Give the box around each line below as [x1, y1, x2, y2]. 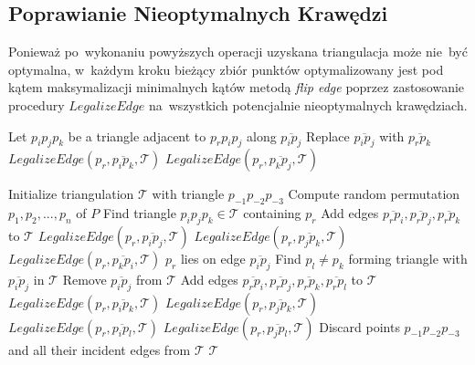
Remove [62, 269, 107, 288]
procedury [8, 95, 65, 114]
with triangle [152, 184, 225, 203]
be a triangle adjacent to [68, 126, 206, 145]
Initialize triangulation [8, 184, 134, 203]
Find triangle [102, 203, 176, 223]
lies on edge [180, 248, 246, 267]
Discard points [319, 317, 400, 336]
